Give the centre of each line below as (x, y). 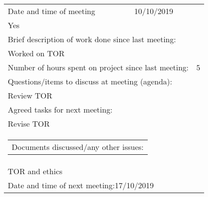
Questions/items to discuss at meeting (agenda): (90, 82)
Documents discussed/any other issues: (78, 147)
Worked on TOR (36, 53)
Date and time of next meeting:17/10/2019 (81, 185)
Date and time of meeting (52, 11)
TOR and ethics (35, 171)
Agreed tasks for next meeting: (60, 110)
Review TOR (30, 96)
